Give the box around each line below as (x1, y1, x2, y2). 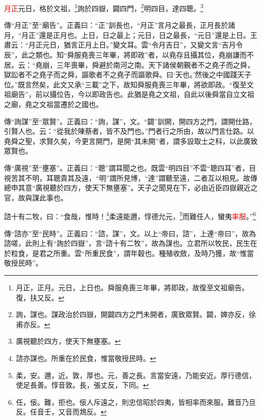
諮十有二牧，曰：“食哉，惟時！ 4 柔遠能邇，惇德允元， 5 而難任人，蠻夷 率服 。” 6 (4, 209, 256, 221)
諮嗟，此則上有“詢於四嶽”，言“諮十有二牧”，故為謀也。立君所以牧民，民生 (4, 238, 250, 248)
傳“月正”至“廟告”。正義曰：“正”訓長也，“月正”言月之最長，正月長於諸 (4, 20, 235, 30)
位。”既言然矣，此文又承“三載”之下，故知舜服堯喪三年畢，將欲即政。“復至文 (4, 79, 254, 89)
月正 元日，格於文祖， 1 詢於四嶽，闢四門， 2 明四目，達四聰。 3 (4, 2, 204, 13)
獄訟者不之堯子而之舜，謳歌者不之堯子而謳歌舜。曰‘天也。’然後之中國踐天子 (4, 69, 251, 80)
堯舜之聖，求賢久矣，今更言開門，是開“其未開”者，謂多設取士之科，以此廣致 (4, 135, 258, 146)
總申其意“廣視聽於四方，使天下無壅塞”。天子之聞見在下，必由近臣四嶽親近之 (4, 182, 258, 193)
